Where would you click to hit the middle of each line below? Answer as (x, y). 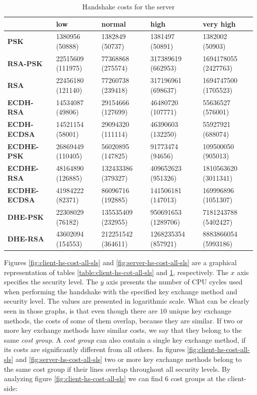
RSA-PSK (25, 63)
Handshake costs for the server (128, 6)
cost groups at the (198, 378)
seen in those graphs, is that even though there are (81, 311)
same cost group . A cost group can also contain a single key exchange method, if (125, 339)
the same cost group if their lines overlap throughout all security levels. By (117, 369)
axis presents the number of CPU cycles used (174, 282)
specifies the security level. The (51, 282)
